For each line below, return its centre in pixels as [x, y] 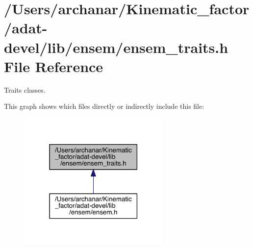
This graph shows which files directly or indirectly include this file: [104, 106]
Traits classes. [25, 89]
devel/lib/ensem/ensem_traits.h [116, 47]
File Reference [54, 66]
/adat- [26, 28]
